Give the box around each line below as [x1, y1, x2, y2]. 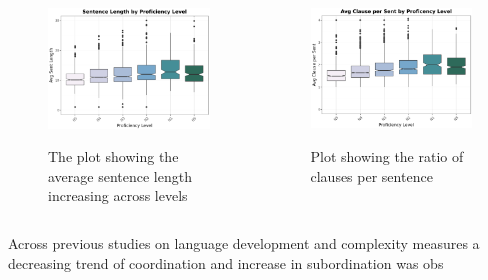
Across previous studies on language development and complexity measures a [8, 233, 480, 254]
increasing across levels [48, 185, 188, 206]
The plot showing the [48, 146, 179, 167]
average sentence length [48, 165, 192, 186]
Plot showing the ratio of [310, 145, 464, 166]
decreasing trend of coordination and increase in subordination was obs [8, 252, 444, 273]
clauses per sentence [310, 165, 433, 186]
